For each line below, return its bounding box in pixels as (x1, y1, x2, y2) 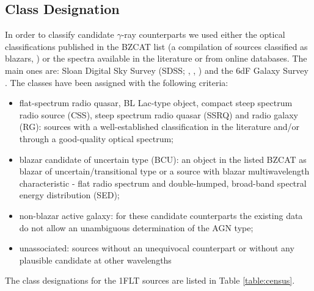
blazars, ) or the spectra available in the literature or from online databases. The (5, 52, 307, 65)
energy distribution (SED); (19, 189, 120, 201)
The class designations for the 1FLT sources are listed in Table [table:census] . (5, 274, 295, 287)
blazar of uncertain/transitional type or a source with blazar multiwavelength (19, 165, 310, 178)
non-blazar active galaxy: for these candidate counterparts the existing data (19, 209, 303, 221)
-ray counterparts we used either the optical (121, 28, 285, 41)
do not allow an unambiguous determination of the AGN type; (19, 221, 254, 234)
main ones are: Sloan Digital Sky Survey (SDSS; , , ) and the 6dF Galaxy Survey (5, 63, 309, 76)
